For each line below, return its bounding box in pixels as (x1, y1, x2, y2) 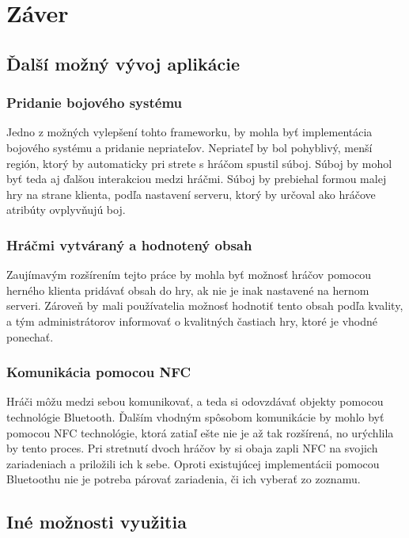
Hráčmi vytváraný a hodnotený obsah (6, 235, 252, 254)
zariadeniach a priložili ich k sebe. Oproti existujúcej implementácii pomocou (6, 455, 380, 471)
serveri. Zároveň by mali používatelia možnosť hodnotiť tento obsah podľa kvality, (6, 297, 403, 314)
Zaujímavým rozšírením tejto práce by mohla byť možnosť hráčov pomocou (6, 266, 372, 283)
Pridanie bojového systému (6, 93, 182, 113)
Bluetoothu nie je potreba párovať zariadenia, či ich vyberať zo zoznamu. (6, 471, 361, 487)
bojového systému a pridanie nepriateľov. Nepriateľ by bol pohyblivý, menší (6, 139, 373, 155)
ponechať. (6, 328, 54, 345)
